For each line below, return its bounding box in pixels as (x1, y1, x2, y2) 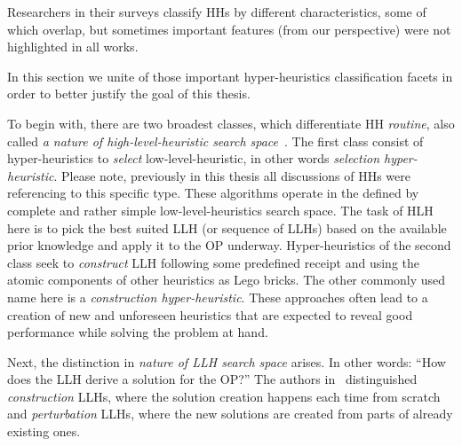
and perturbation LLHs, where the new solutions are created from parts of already (7, 404, 453, 423)
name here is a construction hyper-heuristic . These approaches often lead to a (7, 287, 428, 306)
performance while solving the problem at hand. (7, 323, 268, 341)
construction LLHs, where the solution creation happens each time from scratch (7, 387, 441, 405)
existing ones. (7, 422, 81, 441)
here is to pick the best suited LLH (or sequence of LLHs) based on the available (7, 218, 447, 237)
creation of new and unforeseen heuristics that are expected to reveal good (7, 305, 413, 324)
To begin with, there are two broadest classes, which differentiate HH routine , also (7, 113, 455, 132)
